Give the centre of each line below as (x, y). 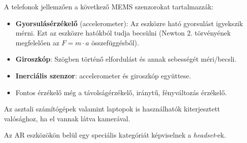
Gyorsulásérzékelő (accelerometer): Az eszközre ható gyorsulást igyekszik (129, 23)
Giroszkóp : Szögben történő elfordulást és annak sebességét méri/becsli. (126, 59)
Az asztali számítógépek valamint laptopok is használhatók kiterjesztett (112, 109)
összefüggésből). (115, 42)
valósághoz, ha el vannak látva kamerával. (67, 118)
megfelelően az (37, 42)
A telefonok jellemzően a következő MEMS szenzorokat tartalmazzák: (109, 6)
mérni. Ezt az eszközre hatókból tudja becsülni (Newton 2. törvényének (123, 33)
